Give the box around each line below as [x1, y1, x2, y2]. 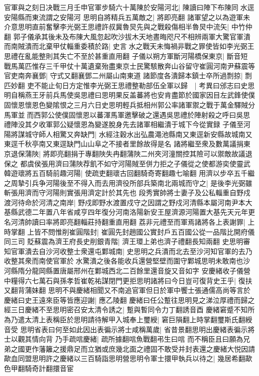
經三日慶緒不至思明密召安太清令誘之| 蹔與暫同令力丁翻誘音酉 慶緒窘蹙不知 [4, 304, 248, 315]
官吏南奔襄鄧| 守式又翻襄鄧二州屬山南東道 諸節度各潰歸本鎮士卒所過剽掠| [4, 70, 243, 81]
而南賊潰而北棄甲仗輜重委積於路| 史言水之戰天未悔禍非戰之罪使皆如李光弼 [4, 41, 248, 51]
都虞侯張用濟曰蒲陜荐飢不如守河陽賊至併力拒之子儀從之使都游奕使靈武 [20, 158, 251, 168]
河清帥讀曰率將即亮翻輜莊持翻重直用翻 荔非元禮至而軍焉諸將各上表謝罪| [10, 217, 246, 227]
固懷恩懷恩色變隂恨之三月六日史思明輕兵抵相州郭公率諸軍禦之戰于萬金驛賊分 [4, 99, 255, 110]
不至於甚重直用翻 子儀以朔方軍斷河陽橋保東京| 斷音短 [73, 50, 248, 61]
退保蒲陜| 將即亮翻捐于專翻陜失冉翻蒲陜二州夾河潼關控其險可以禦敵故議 [10, 148, 246, 158]
